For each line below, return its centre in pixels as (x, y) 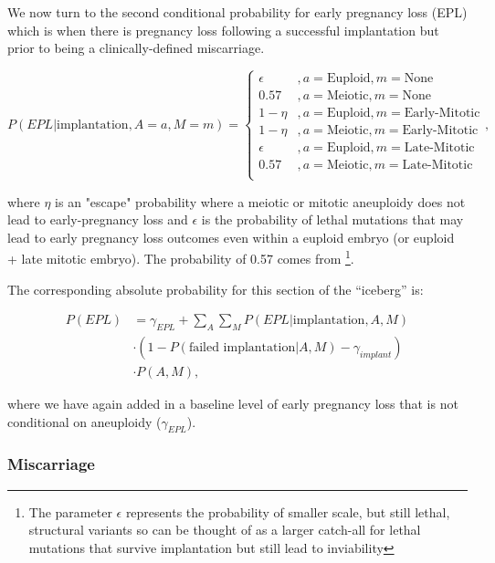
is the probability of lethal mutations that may (332, 219)
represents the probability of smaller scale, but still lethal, (288, 511)
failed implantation (242, 347)
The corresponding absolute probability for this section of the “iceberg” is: (216, 289)
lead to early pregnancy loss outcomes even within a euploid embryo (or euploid (231, 237)
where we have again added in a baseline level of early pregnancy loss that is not (233, 404)
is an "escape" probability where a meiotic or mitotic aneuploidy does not (260, 201)
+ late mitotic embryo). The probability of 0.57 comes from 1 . (181, 257)
